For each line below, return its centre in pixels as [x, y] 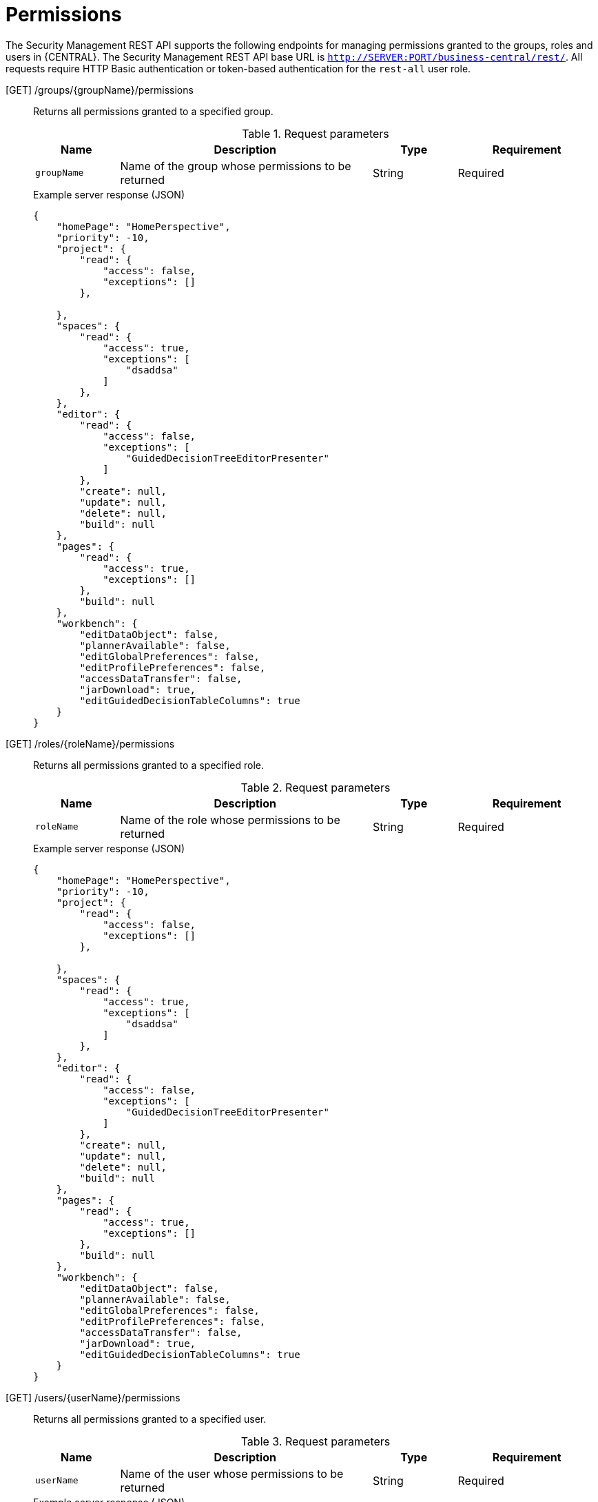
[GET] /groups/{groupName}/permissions [100, 90]
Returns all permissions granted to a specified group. [153, 111]
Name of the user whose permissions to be [232, 1473]
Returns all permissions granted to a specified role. [148, 765]
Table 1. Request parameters [316, 133]
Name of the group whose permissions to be [236, 166]
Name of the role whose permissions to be [230, 820]
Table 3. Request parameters [316, 1441]
